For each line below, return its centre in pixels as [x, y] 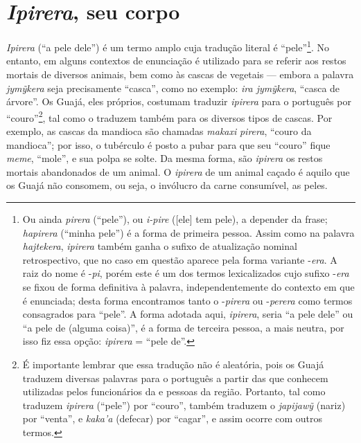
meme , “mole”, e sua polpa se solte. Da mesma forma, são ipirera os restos [165, 158]
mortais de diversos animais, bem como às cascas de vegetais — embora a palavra [180, 74]
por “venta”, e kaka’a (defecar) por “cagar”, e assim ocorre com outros [173, 418]
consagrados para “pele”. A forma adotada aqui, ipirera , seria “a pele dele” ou [188, 314]
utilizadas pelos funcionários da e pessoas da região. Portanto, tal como [174, 391]
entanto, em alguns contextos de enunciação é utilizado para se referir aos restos [176, 61]
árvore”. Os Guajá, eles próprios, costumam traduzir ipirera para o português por [179, 101]
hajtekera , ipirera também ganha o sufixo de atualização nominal [160, 246]
